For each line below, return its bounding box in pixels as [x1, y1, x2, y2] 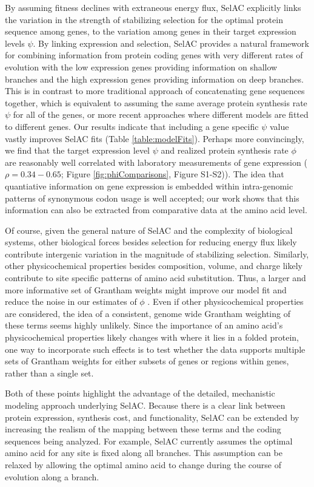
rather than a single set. [5, 366, 94, 379]
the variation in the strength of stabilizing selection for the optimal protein [5, 13, 283, 26]
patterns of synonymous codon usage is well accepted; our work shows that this [5, 191, 299, 204]
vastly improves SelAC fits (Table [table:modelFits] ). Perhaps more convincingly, [5, 132, 304, 145]
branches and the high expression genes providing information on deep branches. [5, 72, 304, 85]
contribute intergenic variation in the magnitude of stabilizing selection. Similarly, [5, 247, 309, 260]
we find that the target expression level [5, 144, 150, 157]
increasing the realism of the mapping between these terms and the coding [5, 423, 281, 435]
